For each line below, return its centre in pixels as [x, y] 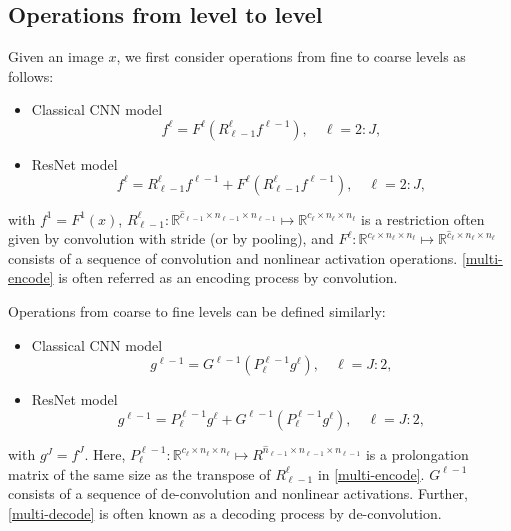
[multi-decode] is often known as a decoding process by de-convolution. [225, 512]
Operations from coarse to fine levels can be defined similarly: [197, 311]
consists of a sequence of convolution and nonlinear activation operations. [233, 257]
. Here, [105, 453]
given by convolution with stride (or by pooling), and [171, 238]
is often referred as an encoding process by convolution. [228, 277]
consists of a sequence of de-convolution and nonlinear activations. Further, [238, 493]
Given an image [56, 56]
